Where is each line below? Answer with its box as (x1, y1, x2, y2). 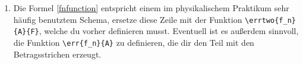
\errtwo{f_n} (245, 16, 296, 25)
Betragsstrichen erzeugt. (13, 48, 102, 60)
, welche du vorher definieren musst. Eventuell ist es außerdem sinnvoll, (39, 25, 299, 37)
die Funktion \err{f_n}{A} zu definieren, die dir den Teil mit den (13, 36, 254, 48)
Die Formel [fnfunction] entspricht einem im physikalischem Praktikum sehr (13, 2, 289, 14)
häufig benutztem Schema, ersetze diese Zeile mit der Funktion (13, 13, 242, 25)
